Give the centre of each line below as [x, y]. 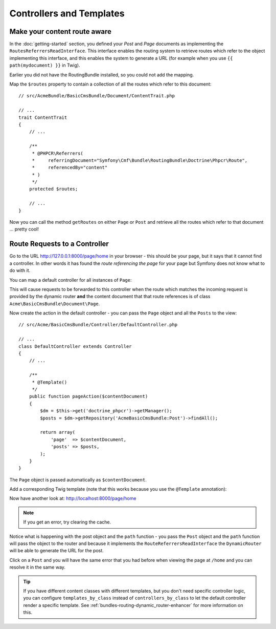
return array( [58, 432]
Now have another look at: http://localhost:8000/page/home [73, 498]
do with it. [20, 270]
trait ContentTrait [43, 117]
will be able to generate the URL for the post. [57, 551]
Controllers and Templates [67, 13]
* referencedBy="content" [70, 167]
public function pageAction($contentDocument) [88, 396]
